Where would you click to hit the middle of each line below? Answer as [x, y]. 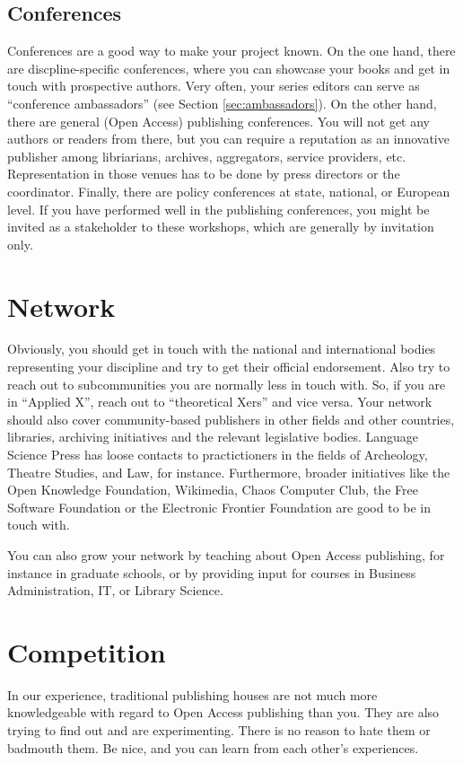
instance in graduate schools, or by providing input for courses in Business [212, 572]
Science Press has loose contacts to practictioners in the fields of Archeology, [218, 455]
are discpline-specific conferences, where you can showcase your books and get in [229, 68]
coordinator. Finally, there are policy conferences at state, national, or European [229, 191]
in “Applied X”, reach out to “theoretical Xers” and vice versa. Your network [220, 402]
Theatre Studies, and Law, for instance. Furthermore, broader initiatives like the [229, 472]
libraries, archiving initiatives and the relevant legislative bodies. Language [213, 437]
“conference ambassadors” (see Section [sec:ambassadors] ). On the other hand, [222, 103]
